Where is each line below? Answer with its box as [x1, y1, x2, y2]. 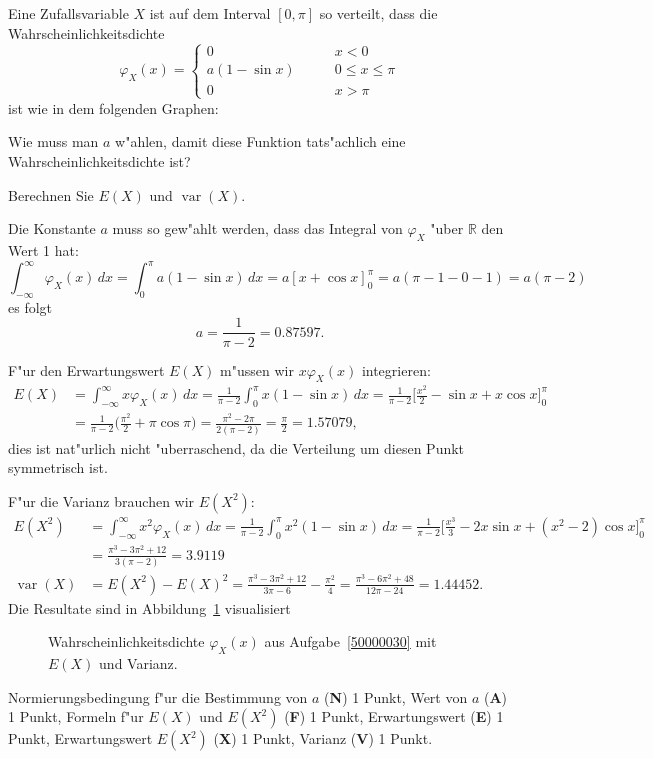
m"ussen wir [220, 359, 294, 380]
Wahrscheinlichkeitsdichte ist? [8, 150, 191, 171]
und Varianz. [99, 653, 178, 674]
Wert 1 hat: [8, 239, 79, 260]
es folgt [8, 296, 53, 317]
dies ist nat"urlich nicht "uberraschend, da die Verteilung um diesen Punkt [8, 437, 465, 458]
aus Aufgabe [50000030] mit [264, 631, 437, 652]
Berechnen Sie [8, 184, 94, 205]
